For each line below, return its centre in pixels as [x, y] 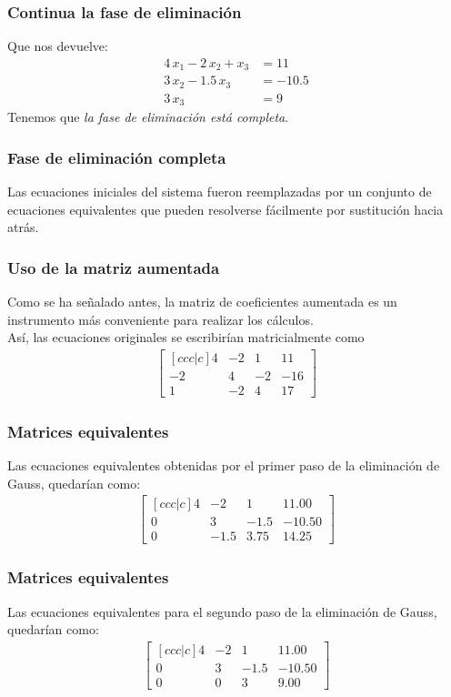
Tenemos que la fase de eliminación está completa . [148, 117]
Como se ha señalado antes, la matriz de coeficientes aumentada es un [202, 302]
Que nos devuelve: [58, 46]
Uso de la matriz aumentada [114, 267]
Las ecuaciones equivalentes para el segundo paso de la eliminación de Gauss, [222, 611]
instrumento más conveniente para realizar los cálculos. [160, 319]
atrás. [23, 227]
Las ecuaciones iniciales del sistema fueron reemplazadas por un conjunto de [220, 192]
